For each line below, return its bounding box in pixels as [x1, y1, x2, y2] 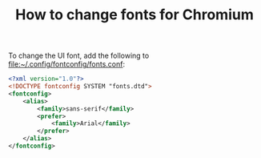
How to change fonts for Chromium [15, 6, 254, 24]
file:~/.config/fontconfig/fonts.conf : [8, 59, 126, 69]
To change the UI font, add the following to [8, 51, 150, 61]
